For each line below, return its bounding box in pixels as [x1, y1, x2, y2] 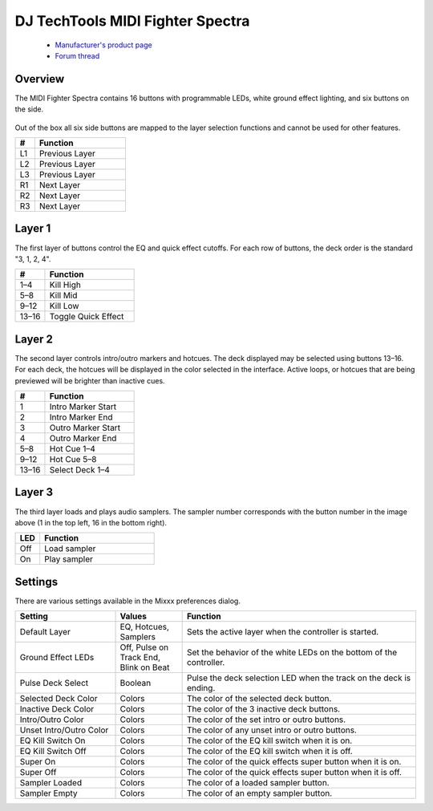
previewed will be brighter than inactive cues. [14, 375, 165, 385]
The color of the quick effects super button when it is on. [186, 756, 402, 768]
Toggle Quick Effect [49, 311, 124, 322]
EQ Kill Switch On [19, 735, 86, 746]
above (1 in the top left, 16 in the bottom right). [14, 517, 168, 527]
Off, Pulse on [119, 642, 169, 653]
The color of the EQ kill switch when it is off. [186, 746, 353, 757]
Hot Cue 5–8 [49, 454, 97, 464]
